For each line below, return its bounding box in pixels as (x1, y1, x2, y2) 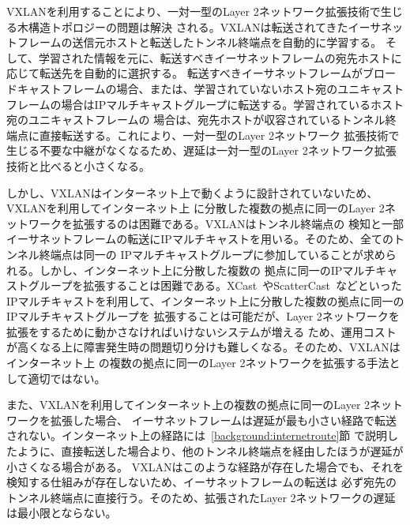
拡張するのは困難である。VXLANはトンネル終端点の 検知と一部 (72, 215, 404, 231)
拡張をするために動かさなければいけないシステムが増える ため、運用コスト (6, 323, 397, 339)
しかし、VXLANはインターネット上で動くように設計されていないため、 (6, 184, 378, 201)
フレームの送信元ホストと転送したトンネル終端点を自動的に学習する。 (17, 34, 382, 51)
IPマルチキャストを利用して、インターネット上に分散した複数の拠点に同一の (6, 292, 404, 309)
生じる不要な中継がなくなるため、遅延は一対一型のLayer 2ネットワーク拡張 (6, 142, 397, 159)
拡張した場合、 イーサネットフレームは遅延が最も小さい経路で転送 (50, 411, 397, 428)
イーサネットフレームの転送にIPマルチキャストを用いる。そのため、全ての (6, 231, 393, 247)
